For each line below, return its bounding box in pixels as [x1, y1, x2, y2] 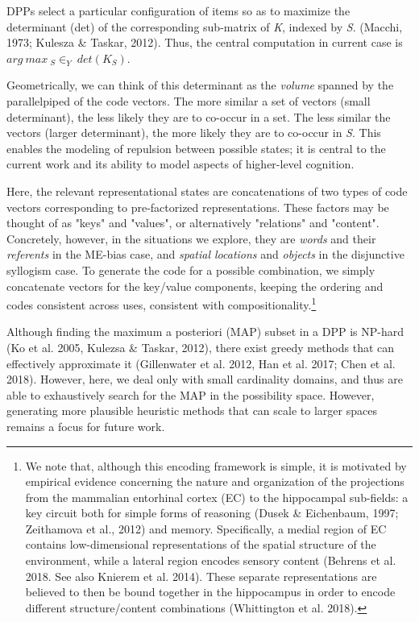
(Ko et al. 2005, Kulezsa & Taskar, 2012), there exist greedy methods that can [6, 338, 395, 355]
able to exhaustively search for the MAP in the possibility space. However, [6, 386, 375, 403]
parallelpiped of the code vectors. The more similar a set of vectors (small [6, 92, 371, 109]
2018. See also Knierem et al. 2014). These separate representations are [25, 567, 377, 584]
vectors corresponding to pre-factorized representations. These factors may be [6, 198, 389, 215]
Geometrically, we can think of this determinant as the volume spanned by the [6, 77, 394, 93]
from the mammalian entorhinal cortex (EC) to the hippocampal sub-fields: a [25, 488, 409, 505]
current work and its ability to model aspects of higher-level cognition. [6, 155, 355, 172]
